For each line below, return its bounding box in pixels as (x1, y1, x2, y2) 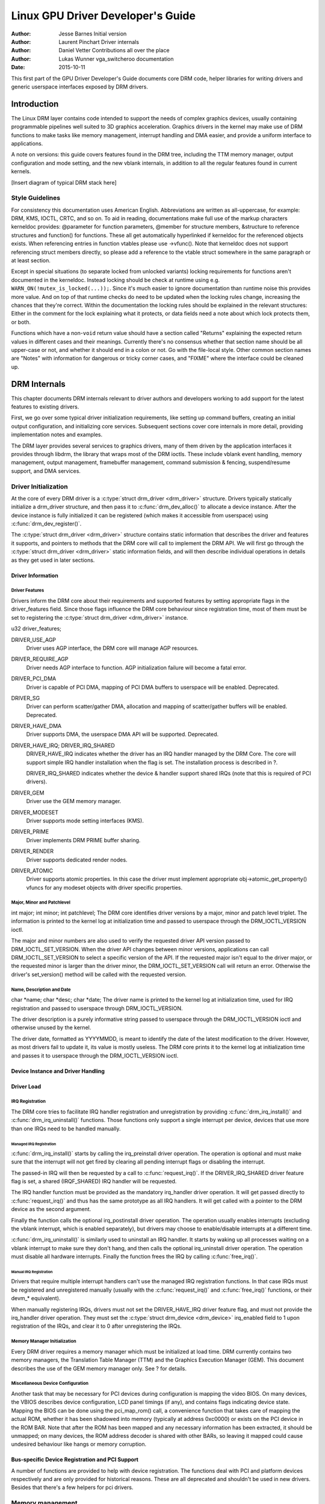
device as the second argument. (11, 1206, 91, 1213)
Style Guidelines (11, 194, 60, 202)
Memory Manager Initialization (11, 1339, 76, 1345)
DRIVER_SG (11, 694, 40, 701)
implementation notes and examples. (11, 431, 102, 439)
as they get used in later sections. (11, 556, 95, 564)
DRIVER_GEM (11, 789, 45, 797)
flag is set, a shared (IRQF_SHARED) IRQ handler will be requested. (11, 1178, 177, 1185)
